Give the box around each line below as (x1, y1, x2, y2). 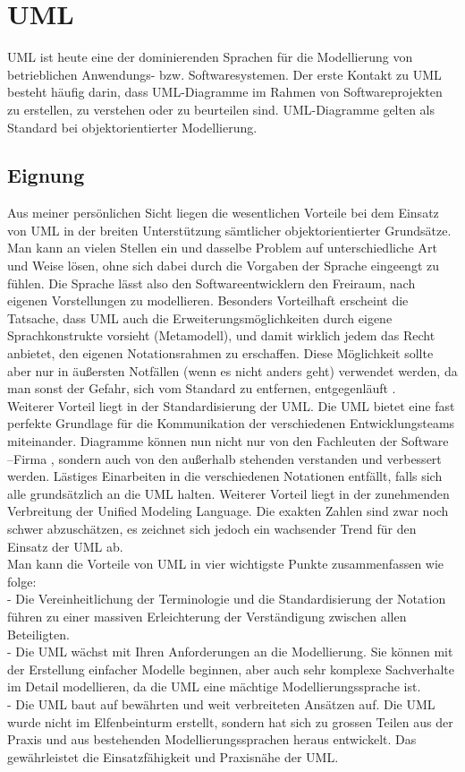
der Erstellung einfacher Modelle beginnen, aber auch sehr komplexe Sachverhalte (7, 659, 454, 678)
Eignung (7, 161, 85, 189)
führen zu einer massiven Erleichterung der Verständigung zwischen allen (7, 606, 407, 625)
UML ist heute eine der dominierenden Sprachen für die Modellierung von (7, 47, 413, 66)
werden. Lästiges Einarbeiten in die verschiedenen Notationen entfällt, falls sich (7, 467, 443, 485)
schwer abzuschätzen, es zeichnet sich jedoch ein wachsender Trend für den (7, 519, 417, 537)
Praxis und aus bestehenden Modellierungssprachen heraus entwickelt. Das (7, 730, 417, 749)
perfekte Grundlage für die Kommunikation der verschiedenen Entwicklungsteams (7, 414, 455, 433)
